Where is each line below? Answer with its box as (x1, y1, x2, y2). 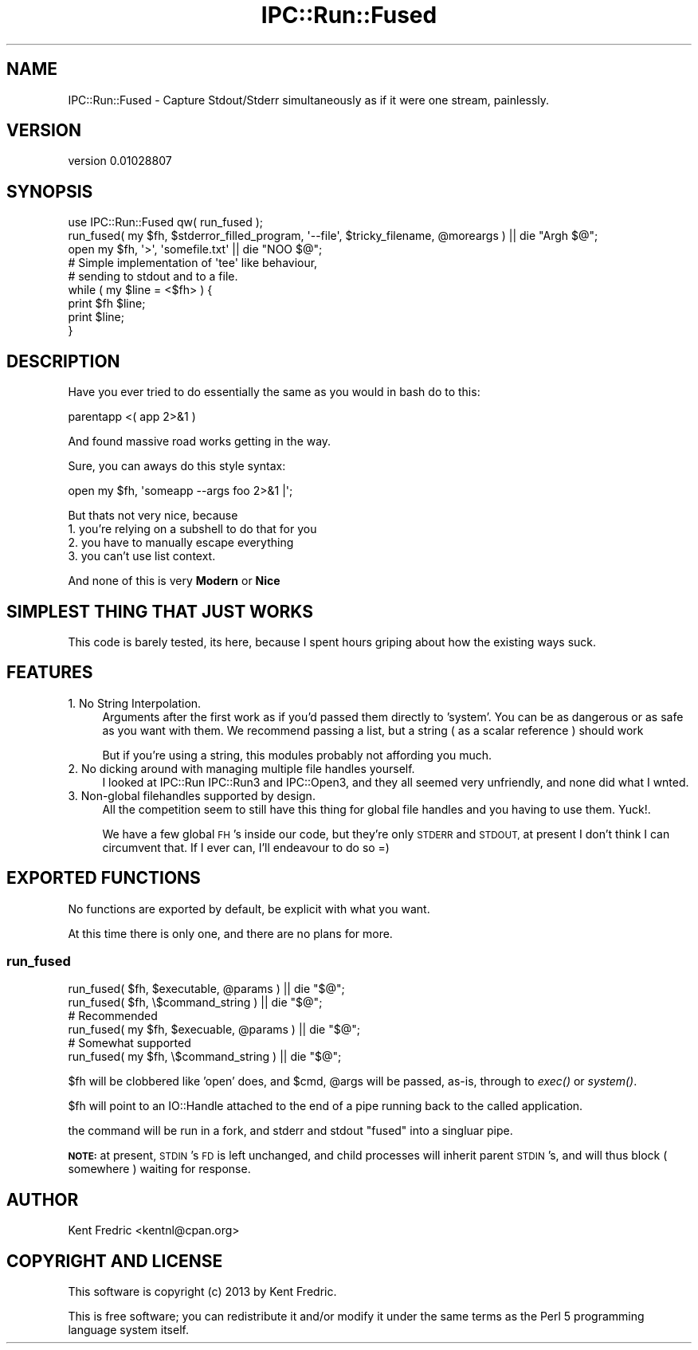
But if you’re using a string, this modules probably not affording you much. (102, 748, 492, 762)
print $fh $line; (68, 296, 146, 311)
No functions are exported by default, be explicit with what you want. (68, 901, 430, 916)
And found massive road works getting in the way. (68, 434, 331, 449)
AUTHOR (6, 1189, 79, 1210)
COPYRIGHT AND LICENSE (6, 1250, 223, 1271)
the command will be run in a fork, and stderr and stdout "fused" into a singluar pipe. (68, 1124, 513, 1138)
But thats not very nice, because (68, 508, 238, 523)
